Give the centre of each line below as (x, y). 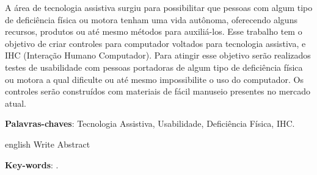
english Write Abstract (48, 144)
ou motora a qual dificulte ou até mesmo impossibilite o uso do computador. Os (154, 79)
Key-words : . (32, 164)
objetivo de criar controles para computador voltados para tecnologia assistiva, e (155, 43)
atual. (16, 103)
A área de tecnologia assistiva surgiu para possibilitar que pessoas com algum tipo (159, 7)
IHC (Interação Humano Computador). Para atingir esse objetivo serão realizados (158, 55)
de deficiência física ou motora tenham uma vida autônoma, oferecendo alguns (151, 19)
